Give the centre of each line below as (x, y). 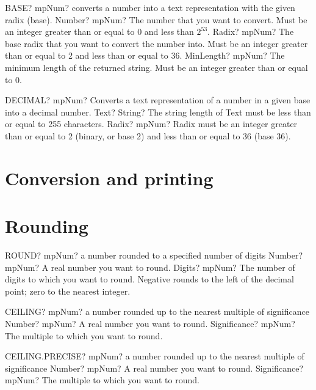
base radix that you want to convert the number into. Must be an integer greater (156, 43)
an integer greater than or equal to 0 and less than (99, 31)
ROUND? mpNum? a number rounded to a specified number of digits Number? (154, 255)
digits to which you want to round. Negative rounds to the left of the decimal (149, 279)
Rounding (47, 226)
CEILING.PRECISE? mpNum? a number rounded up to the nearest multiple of (155, 356)
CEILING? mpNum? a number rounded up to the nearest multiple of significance (157, 311)
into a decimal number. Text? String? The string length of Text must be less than (158, 112)
